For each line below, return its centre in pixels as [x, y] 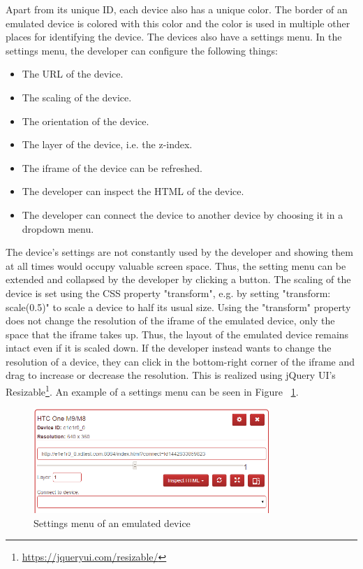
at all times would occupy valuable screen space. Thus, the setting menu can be [176, 265]
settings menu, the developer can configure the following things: [142, 50]
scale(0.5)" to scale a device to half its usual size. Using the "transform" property [178, 307]
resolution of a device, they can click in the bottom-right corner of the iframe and [180, 361]
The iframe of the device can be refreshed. [112, 167]
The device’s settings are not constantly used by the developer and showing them [179, 252]
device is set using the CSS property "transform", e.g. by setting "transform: [168, 293]
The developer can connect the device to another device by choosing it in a [183, 214]
